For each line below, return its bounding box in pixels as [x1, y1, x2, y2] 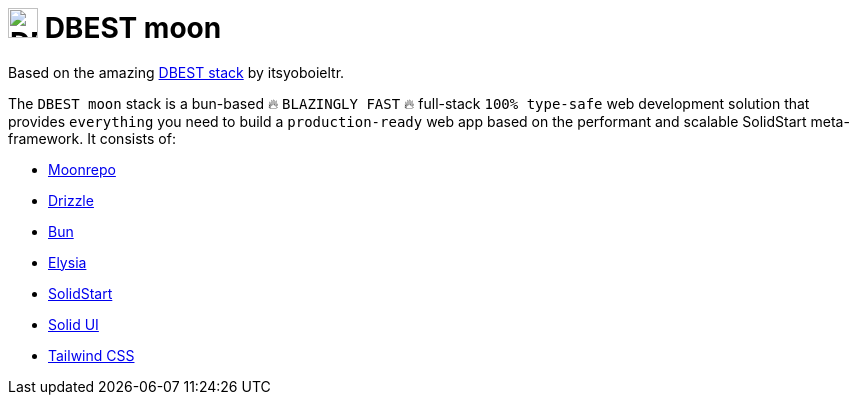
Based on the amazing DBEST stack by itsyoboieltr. [8, 63, 345, 81]
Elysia [48, 253, 87, 271]
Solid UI [48, 315, 99, 333]
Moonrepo [48, 160, 116, 178]
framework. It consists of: [8, 129, 176, 147]
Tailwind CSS [48, 346, 135, 364]
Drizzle [48, 191, 94, 209]
